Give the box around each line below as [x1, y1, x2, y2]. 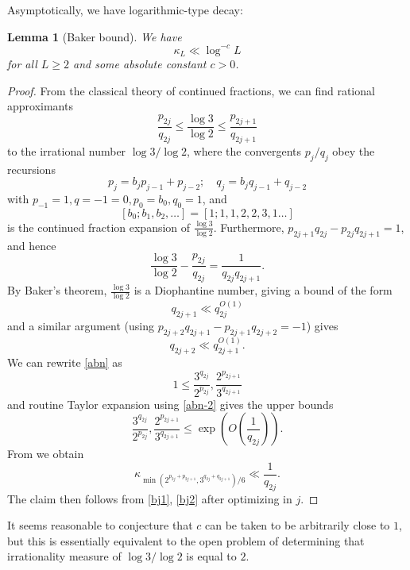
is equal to [186, 548, 237, 564]
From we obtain [7, 445, 84, 462]
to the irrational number [7, 142, 126, 159]
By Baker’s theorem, [7, 282, 107, 298]
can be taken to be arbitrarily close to [204, 517, 390, 533]
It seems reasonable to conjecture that [7, 517, 193, 533]
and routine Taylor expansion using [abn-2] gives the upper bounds [7, 395, 334, 412]
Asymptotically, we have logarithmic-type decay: [7, 2, 243, 17]
